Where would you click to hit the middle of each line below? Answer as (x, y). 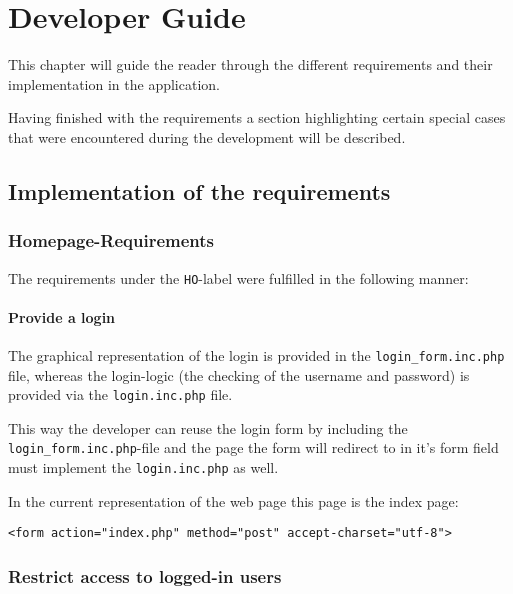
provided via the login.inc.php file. (120, 394)
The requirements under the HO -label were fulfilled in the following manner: (238, 277)
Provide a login (62, 316)
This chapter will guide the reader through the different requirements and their (250, 64)
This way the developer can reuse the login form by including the (208, 427)
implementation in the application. (114, 83)
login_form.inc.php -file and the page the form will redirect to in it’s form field (253, 447)
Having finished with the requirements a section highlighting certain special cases (257, 117)
